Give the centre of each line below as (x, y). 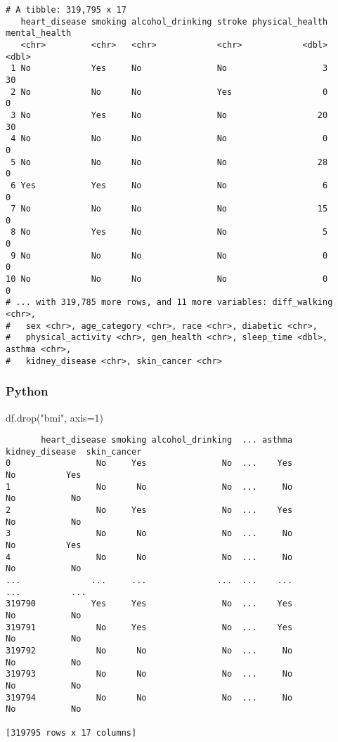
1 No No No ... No (149, 487)
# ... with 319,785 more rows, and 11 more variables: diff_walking (169, 302)
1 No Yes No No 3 (169, 69)
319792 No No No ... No (149, 650)
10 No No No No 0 (167, 279)
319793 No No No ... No (149, 674)
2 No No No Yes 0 (169, 92)
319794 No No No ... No (149, 697)
